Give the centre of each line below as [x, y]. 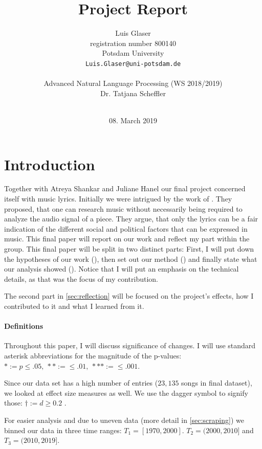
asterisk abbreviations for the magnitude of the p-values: [93, 355]
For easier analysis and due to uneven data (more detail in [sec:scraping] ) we [124, 420]
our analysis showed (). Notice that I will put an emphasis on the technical [122, 269]
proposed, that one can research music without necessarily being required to [123, 208]
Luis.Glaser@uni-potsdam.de [133, 64]
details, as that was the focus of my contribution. [81, 278]
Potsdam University [133, 53]
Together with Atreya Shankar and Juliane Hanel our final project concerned [125, 188]
